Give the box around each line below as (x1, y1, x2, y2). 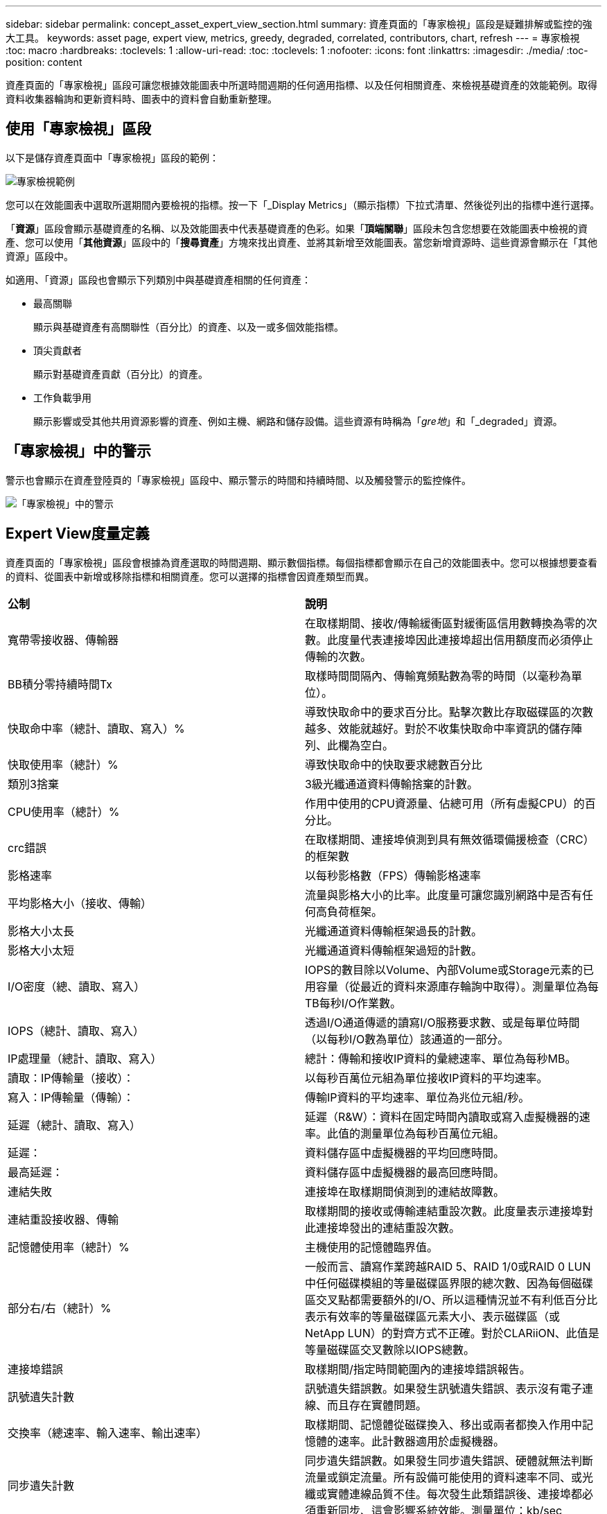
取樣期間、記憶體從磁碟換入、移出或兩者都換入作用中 (305, 1417, 583, 1432)
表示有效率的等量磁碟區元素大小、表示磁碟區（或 (305, 1309, 561, 1323)
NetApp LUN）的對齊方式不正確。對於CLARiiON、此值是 (305, 1325, 599, 1340)
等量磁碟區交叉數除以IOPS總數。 (305, 1342, 475, 1357)
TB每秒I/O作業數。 (305, 995, 402, 1010)
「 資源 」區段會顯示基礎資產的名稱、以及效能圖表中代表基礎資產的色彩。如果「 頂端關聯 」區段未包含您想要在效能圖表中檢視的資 (6, 222, 588, 234)
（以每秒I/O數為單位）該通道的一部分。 (305, 1032, 509, 1046)
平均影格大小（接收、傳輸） (8, 896, 152, 910)
